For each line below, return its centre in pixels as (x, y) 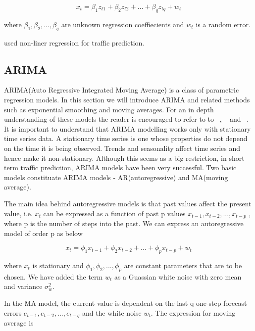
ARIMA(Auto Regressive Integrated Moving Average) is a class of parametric (122, 90)
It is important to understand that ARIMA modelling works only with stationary (127, 128)
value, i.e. (18, 213)
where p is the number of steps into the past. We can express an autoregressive (124, 223)
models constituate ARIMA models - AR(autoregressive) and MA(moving (116, 177)
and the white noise (112, 312)
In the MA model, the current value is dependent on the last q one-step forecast (126, 303)
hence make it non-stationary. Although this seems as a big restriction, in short (124, 158)
